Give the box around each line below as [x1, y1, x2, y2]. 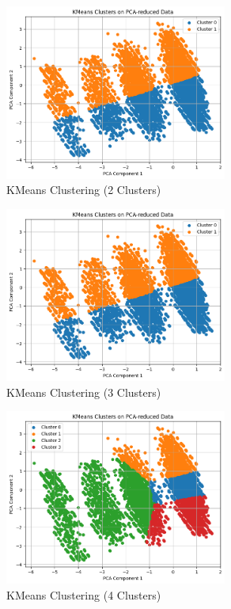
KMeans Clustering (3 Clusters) [6, 383, 161, 400]
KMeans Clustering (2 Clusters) [6, 181, 161, 198]
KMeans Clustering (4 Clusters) [6, 586, 161, 603]
